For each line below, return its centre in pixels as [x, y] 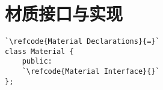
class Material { [39, 51]
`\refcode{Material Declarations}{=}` [82, 42]
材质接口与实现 [64, 13]
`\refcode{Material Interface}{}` [91, 72]
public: [37, 61]
